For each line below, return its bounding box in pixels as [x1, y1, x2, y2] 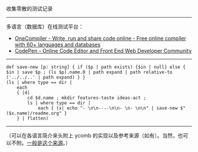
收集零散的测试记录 [6, 5, 53, 12]
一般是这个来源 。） [27, 140, 71, 146]
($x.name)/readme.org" [6, 110, 62, 116]
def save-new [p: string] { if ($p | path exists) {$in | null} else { [6, 64, 186, 70]
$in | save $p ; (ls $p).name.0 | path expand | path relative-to [6, 69, 173, 75]
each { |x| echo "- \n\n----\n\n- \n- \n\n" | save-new [37, 105, 178, 111]
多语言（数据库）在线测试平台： [6, 23, 84, 30]
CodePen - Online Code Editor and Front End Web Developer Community [14, 48, 192, 54]
